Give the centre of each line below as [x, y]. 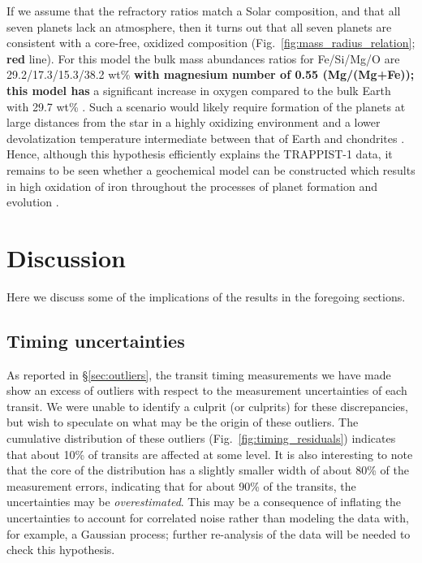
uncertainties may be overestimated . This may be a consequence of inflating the [204, 502]
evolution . [33, 202]
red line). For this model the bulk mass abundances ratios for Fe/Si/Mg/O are [203, 58]
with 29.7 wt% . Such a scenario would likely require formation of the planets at [206, 106]
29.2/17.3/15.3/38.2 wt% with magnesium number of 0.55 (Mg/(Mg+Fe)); [211, 74]
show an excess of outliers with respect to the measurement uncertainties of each [207, 390]
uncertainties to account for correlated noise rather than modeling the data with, [208, 517]
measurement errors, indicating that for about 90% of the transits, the [181, 485]
